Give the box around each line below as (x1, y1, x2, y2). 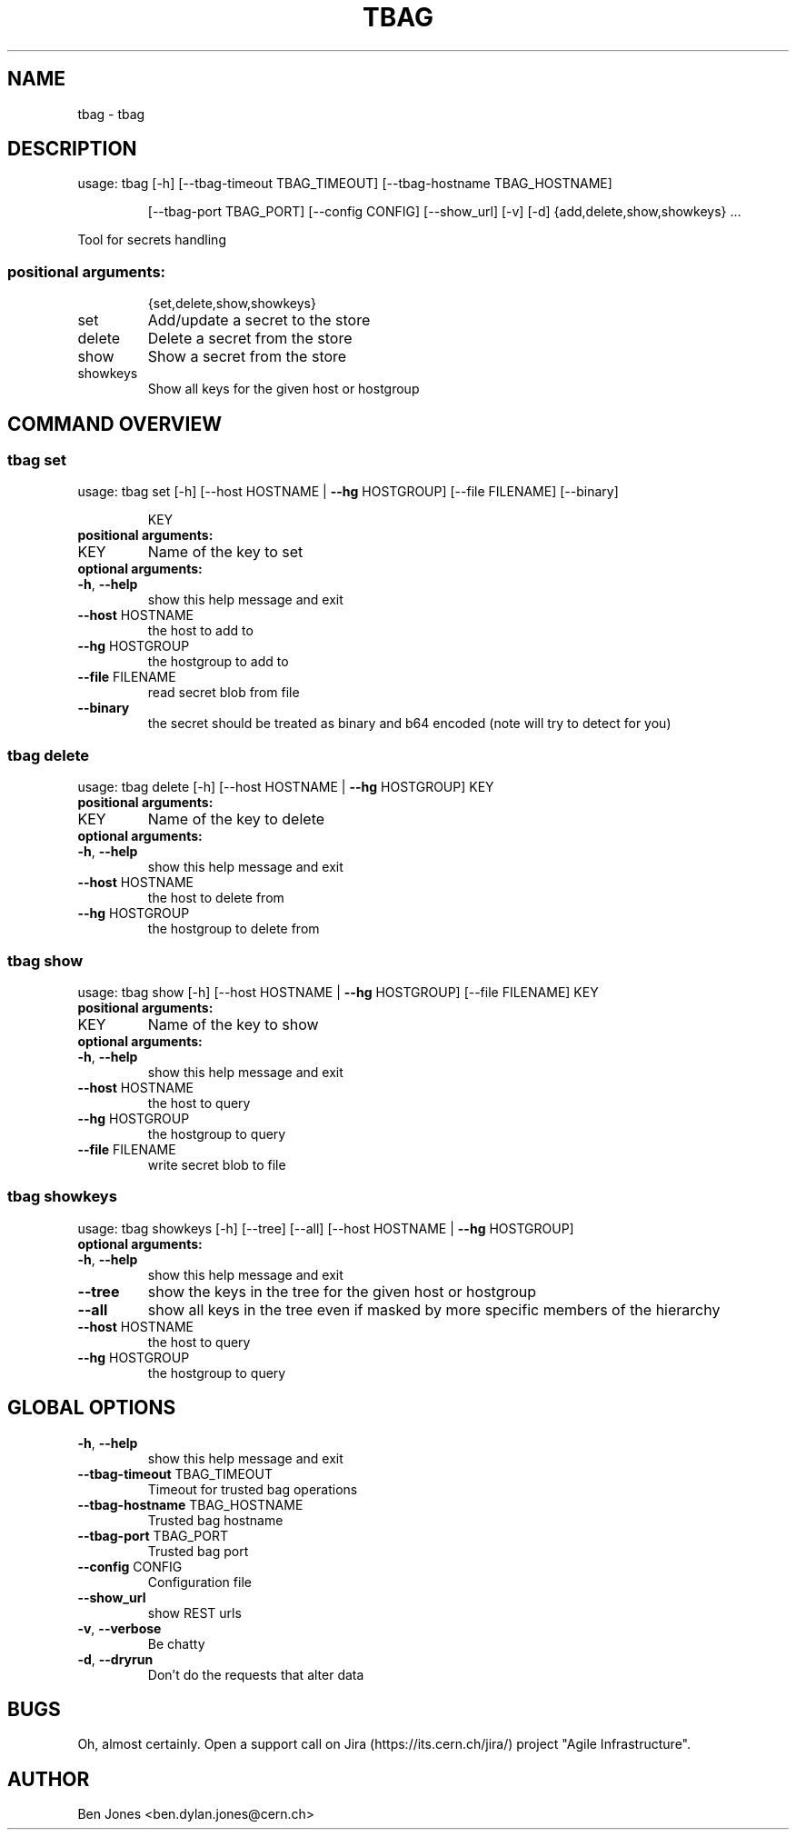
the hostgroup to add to (147, 654, 289, 670)
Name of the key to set (147, 543, 303, 562)
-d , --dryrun (77, 1651, 154, 1667)
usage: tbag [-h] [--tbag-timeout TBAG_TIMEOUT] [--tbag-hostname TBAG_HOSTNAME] (77, 175, 612, 192)
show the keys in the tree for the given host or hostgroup (147, 1282, 537, 1301)
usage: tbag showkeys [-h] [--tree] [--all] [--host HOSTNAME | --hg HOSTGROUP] (77, 1220, 574, 1236)
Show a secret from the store (147, 347, 347, 366)
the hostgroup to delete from (147, 921, 320, 937)
